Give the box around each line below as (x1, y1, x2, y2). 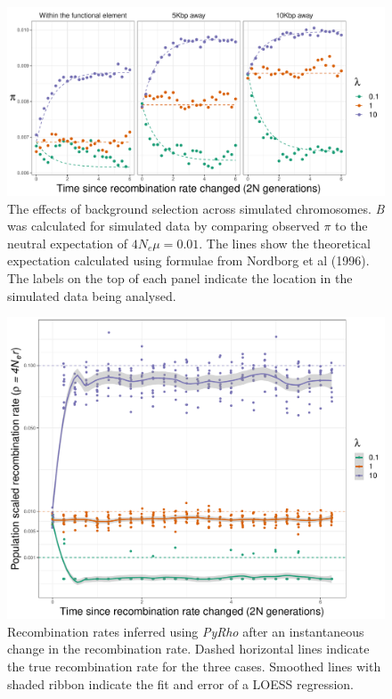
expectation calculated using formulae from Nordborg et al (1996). (7, 251, 370, 270)
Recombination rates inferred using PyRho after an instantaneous (7, 622, 364, 640)
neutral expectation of (7, 233, 128, 252)
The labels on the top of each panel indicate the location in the (7, 268, 353, 287)
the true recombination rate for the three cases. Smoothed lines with (7, 657, 381, 676)
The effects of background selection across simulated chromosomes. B (7, 199, 385, 217)
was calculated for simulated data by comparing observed (7, 216, 320, 235)
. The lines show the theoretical (199, 233, 371, 252)
